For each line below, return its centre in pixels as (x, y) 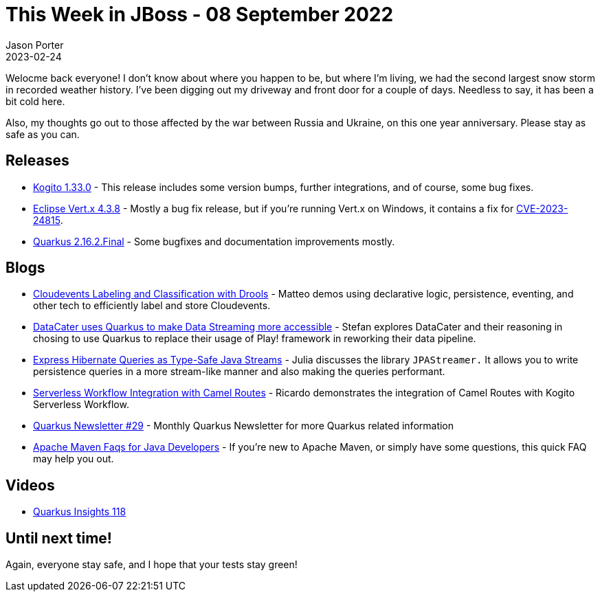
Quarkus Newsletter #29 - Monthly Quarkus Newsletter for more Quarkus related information (244, 426)
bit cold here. (35, 101)
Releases (37, 161)
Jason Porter (35, 45)
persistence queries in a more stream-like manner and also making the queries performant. (239, 372)
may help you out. (74, 459)
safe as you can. (43, 134)
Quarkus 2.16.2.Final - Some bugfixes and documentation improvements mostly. (214, 241)
